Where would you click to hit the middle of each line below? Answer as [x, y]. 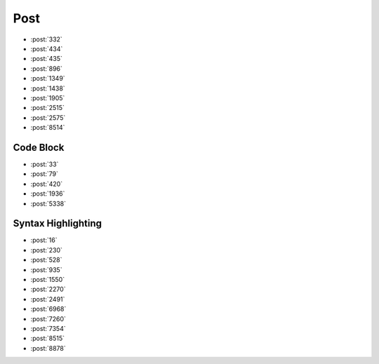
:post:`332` [46, 39]
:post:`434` [47, 48]
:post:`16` [44, 240]
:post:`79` [45, 174]
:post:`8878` [48, 348]
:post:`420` [47, 184]
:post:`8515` [48, 338]
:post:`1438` [48, 88]
